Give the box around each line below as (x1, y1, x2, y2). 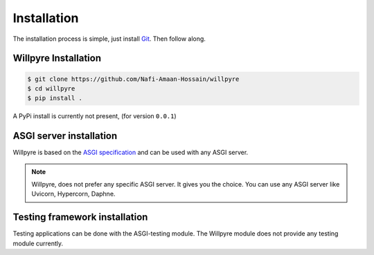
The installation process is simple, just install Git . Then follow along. (12, 35, 206, 43)
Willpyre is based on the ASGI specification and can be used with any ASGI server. (12, 149, 249, 157)
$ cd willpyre (27, 84, 75, 93)
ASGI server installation (12, 130, 118, 142)
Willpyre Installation (12, 53, 102, 64)
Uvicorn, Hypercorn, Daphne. (31, 190, 116, 198)
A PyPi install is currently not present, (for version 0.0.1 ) (12, 112, 177, 120)
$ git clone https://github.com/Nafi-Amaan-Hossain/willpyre (27, 75, 240, 83)
